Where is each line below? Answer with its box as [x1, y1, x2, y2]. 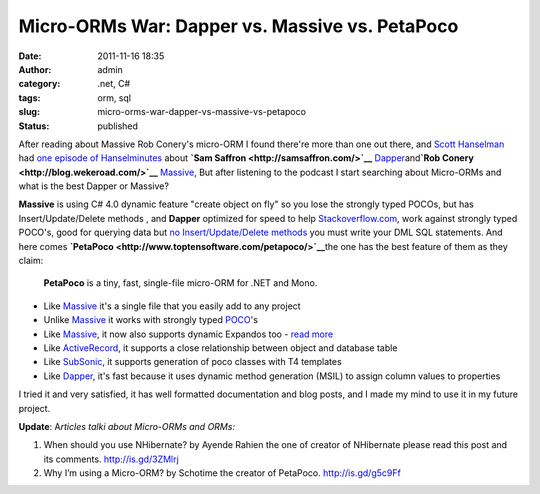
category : [18, 78, 61, 90]
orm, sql [97, 91, 132, 104]
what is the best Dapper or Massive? [18, 180, 170, 192]
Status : [18, 120, 50, 132]
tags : [18, 91, 41, 104]
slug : [18, 106, 40, 118]
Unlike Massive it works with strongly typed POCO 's [43, 314, 259, 326]
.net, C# [97, 78, 131, 90]
